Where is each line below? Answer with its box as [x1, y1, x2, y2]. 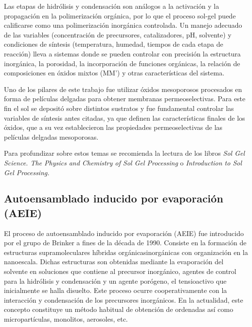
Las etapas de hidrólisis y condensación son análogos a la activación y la [4, 1, 219, 11]
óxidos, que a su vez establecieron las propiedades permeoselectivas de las [4, 122, 223, 132]
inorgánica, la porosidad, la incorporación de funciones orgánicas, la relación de [4, 58, 240, 68]
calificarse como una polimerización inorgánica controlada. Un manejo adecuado [4, 20, 242, 30]
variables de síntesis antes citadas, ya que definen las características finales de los [4, 112, 245, 123]
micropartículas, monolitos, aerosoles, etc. [4, 314, 128, 324]
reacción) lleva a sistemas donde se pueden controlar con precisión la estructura [4, 48, 241, 58]
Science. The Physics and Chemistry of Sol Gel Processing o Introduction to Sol [4, 157, 242, 167]
